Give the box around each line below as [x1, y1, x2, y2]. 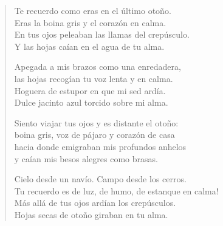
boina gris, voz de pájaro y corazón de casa [14, 128, 175, 141]
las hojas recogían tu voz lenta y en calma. [14, 72, 173, 84]
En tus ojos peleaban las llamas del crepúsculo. [14, 28, 190, 41]
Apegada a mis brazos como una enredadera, [14, 60, 181, 73]
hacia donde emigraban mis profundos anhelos [14, 140, 187, 152]
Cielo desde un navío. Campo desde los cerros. [14, 173, 187, 185]
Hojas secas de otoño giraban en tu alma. [14, 208, 168, 221]
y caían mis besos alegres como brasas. [14, 152, 158, 165]
